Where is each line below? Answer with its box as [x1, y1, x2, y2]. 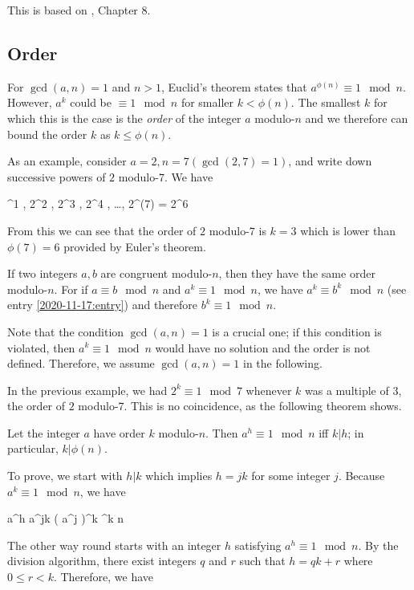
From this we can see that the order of [7, 222, 197, 238]
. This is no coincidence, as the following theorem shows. [124, 397, 402, 414]
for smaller [181, 94, 233, 111]
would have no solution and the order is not [155, 339, 371, 356]
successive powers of [7, 168, 106, 185]
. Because [338, 467, 385, 484]
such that [239, 552, 286, 569]
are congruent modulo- [100, 265, 213, 282]
